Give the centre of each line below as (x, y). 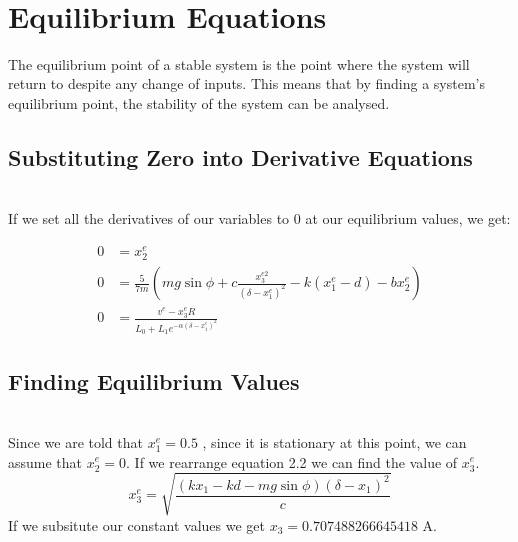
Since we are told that (75, 441)
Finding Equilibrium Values (154, 380)
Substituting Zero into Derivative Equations (240, 156)
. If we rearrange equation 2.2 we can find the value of (292, 461)
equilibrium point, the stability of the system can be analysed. (199, 102)
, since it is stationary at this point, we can (334, 441)
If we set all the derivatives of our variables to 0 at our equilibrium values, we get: (259, 218)
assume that (45, 461)
